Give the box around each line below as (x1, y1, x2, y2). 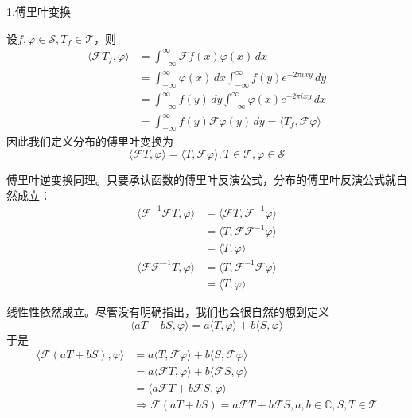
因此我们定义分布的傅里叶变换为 (6, 132, 173, 149)
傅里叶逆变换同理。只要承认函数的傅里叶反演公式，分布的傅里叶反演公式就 (6, 171, 396, 188)
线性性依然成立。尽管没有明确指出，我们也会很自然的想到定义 (6, 303, 329, 319)
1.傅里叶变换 (6, 3, 71, 19)
